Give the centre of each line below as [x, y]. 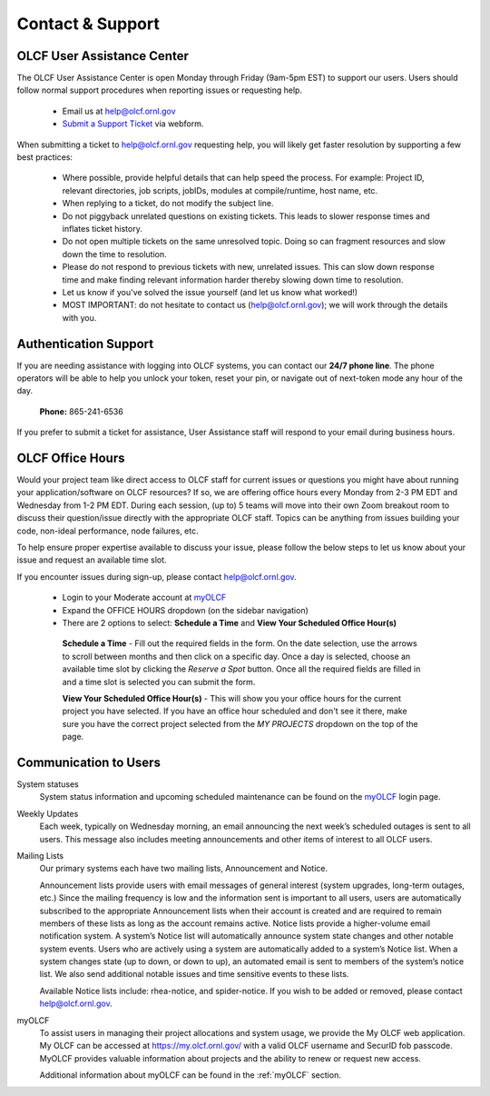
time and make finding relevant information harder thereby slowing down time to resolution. [233, 279]
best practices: [44, 157]
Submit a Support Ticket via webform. [133, 124]
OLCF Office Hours [71, 458]
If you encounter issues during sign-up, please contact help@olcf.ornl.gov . [157, 576]
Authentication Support [85, 344]
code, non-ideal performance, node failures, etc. [108, 531]
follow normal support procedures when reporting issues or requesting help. [160, 90]
